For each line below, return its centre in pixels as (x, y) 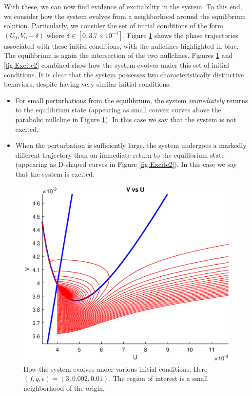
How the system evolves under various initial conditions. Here (116, 369)
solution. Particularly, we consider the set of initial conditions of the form (114, 26)
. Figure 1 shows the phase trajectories (181, 35)
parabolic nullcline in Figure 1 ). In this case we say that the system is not (126, 119)
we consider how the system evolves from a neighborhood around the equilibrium (125, 16)
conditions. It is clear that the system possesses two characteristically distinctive (124, 74)
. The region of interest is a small (158, 378)
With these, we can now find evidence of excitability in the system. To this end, (123, 6)
